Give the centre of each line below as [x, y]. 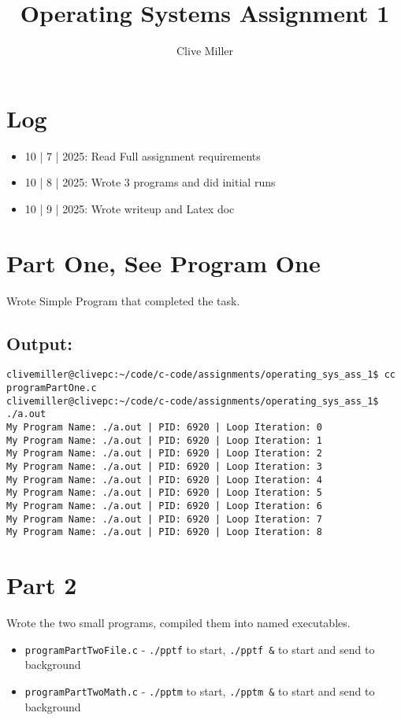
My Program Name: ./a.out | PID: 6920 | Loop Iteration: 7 [164, 519]
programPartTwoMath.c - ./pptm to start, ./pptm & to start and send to [200, 690]
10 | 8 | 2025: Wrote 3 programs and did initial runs [150, 182]
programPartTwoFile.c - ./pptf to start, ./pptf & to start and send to [200, 649]
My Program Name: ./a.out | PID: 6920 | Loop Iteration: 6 [164, 506]
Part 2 [42, 585]
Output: [39, 343]
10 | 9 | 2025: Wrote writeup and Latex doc [130, 208]
